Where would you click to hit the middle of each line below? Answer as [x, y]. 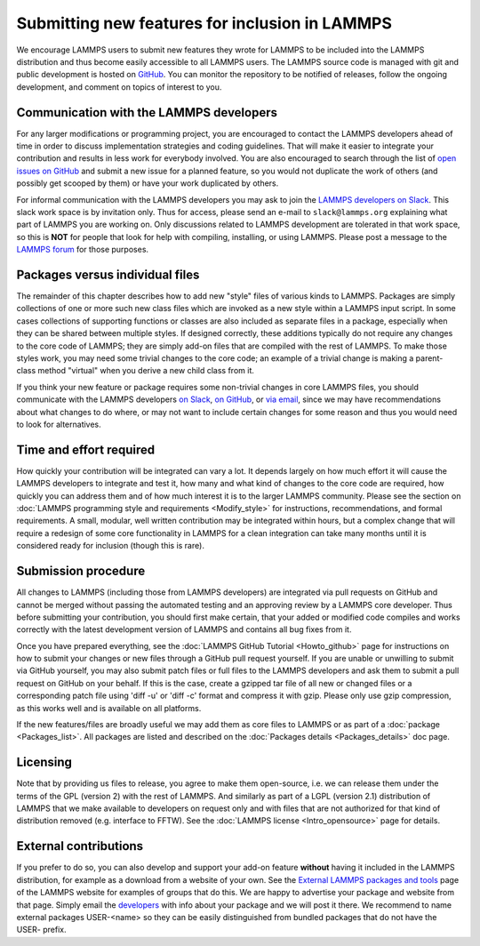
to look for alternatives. [59, 424]
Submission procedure [81, 571]
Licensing [44, 762]
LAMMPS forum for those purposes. [83, 250]
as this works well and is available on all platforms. [109, 708]
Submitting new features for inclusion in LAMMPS [204, 23]
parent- [429, 358]
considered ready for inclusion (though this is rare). [110, 546]
